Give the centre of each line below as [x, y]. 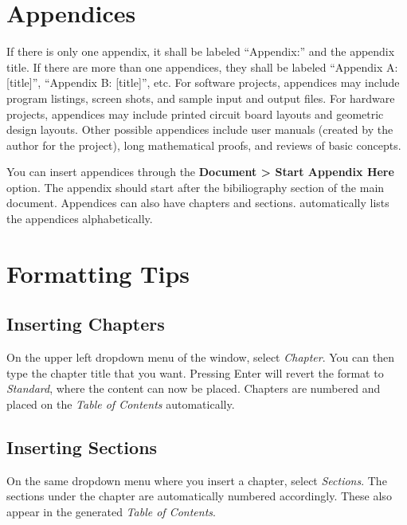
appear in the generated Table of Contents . [111, 511]
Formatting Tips [98, 273]
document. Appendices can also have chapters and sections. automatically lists [198, 203]
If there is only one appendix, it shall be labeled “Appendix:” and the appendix [201, 51]
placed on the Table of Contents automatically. [121, 404]
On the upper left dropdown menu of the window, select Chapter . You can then [200, 357]
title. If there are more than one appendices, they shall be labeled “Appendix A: [202, 67]
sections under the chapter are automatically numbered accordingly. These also [199, 496]
